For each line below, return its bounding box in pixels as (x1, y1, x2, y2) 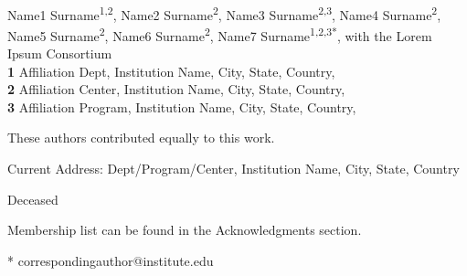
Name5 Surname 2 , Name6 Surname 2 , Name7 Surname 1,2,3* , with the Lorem (7, 23, 432, 45)
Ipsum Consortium (7, 44, 112, 63)
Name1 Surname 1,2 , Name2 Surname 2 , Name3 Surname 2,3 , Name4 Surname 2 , (7, 2, 441, 24)
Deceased (7, 189, 58, 208)
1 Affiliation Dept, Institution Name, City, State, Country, (7, 61, 335, 80)
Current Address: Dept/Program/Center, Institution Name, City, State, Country (7, 159, 460, 178)
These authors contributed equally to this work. (7, 128, 275, 147)
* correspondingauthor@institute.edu (7, 250, 214, 270)
